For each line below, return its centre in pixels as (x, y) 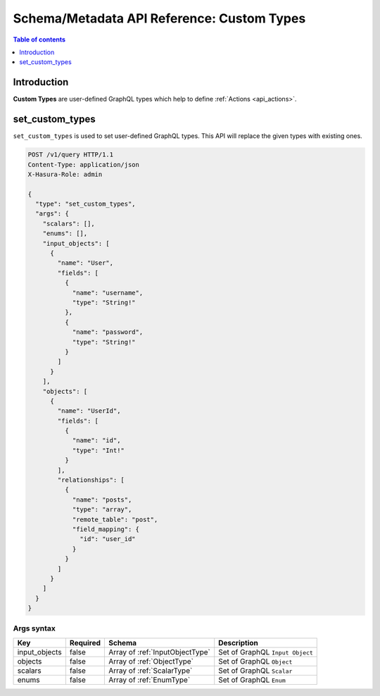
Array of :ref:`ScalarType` (151, 671)
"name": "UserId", (89, 411)
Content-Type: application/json (84, 164)
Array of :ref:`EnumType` (150, 680)
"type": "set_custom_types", (86, 204)
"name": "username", (108, 293)
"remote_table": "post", (115, 519)
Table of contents (39, 39)
